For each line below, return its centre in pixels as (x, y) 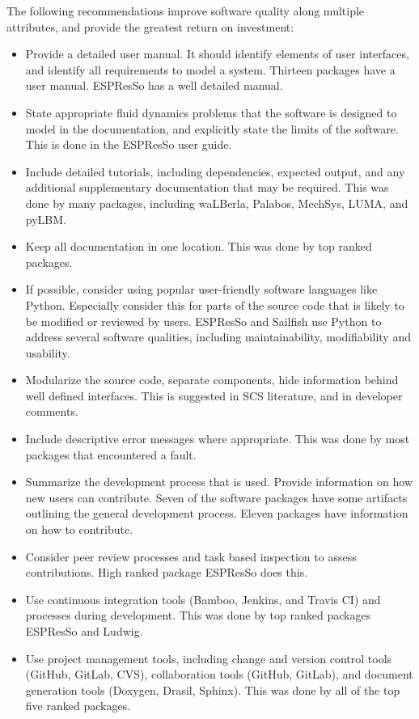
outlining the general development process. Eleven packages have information (217, 513)
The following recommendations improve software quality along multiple (186, 11)
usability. (48, 352)
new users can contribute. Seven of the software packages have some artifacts (216, 497)
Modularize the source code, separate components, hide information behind (212, 380)
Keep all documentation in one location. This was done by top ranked (199, 246)
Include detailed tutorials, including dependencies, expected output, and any (215, 171)
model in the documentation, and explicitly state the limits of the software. (212, 128)
